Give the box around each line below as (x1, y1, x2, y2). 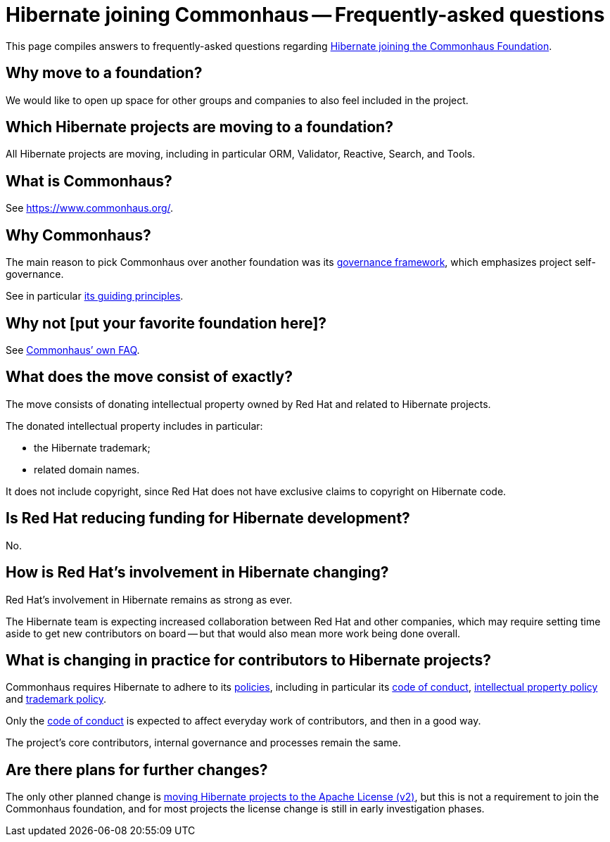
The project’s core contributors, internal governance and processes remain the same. (6, 736, 401, 749)
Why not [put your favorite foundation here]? (6, 314, 327, 332)
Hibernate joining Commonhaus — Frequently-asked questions (6, 3, 605, 27)
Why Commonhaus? (6, 226, 151, 244)
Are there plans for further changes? (6, 760, 268, 779)
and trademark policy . (6, 693, 107, 706)
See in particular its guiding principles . (6, 290, 184, 302)
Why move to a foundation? (6, 64, 203, 82)
